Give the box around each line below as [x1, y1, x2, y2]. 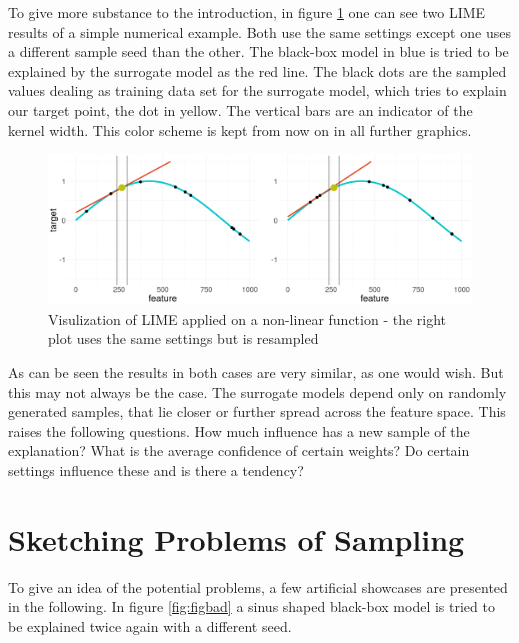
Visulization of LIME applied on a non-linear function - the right [48, 308, 447, 329]
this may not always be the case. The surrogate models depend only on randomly [8, 381, 507, 402]
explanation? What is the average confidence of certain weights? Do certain [8, 440, 470, 461]
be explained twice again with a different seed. [8, 615, 292, 636]
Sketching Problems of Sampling [8, 518, 465, 559]
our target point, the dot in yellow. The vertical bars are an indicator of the [8, 99, 473, 120]
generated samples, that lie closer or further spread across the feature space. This [8, 401, 506, 422]
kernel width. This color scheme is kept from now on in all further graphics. [8, 119, 472, 140]
